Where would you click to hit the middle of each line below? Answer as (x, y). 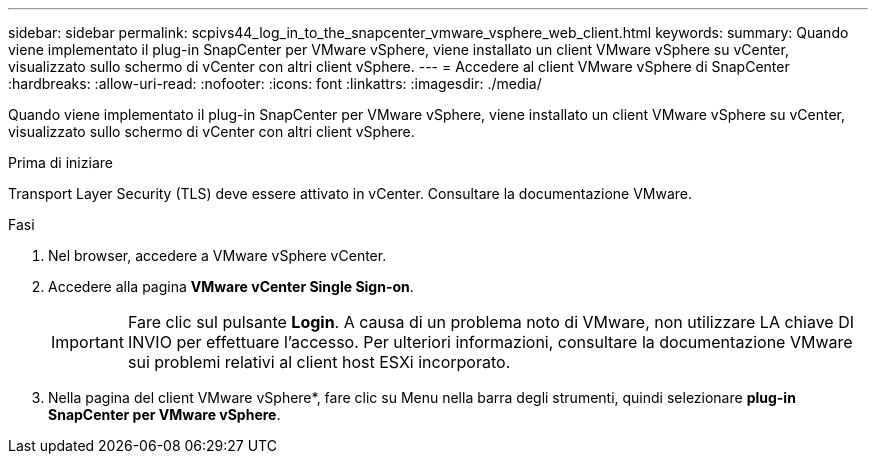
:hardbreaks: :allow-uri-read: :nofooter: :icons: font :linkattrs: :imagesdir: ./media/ (275, 83)
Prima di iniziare (60, 162)
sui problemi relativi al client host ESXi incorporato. (319, 362)
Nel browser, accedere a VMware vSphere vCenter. (217, 255)
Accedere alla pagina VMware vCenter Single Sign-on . (231, 286)
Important (87, 342)
